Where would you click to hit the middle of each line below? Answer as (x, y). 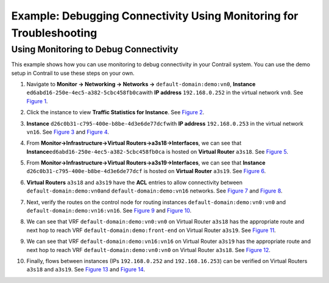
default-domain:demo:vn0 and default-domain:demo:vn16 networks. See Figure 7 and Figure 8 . (154, 191)
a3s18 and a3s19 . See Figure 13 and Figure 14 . (86, 270)
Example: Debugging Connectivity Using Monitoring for (155, 16)
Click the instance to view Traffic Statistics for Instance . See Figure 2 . (115, 112)
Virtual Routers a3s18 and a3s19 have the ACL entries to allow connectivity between (135, 182)
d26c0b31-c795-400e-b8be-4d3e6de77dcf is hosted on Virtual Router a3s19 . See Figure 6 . (146, 171)
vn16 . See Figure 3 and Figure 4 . (68, 132)
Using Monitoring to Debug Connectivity (95, 49)
